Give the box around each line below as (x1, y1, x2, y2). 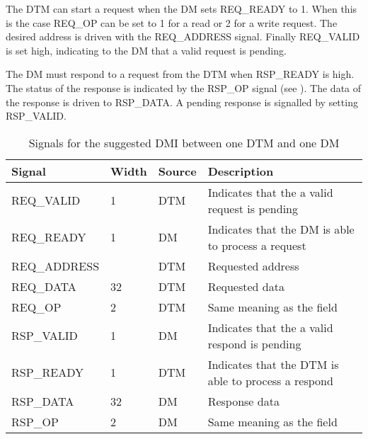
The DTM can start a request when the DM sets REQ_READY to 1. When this (6, 1, 357, 16)
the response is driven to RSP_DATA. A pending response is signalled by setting (6, 94, 358, 109)
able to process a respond (207, 372, 333, 389)
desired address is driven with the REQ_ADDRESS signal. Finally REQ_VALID (6, 29, 360, 44)
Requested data (207, 278, 284, 295)
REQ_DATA (11, 278, 76, 295)
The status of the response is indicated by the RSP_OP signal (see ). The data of (6, 80, 362, 95)
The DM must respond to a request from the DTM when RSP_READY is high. (6, 67, 355, 81)
